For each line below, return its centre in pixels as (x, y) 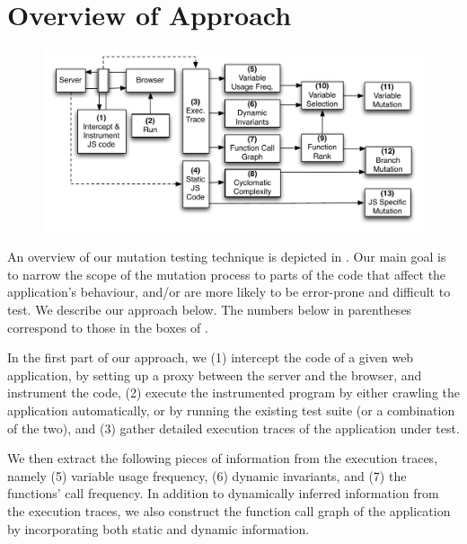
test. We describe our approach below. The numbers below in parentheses (210, 309)
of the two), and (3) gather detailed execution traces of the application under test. (233, 428)
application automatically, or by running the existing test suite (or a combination (231, 410)
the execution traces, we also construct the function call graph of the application (229, 510)
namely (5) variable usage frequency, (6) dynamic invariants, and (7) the (207, 475)
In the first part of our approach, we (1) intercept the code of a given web (211, 357)
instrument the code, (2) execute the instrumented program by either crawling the (233, 392)
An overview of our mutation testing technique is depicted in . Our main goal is (227, 257)
